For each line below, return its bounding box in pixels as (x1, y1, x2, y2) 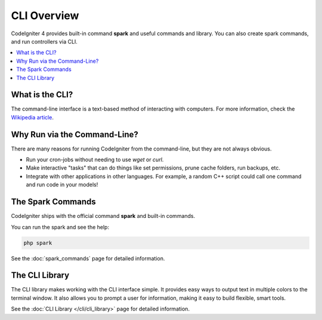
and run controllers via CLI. (11, 38, 78, 45)
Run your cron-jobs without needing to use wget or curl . (26, 156, 164, 164)
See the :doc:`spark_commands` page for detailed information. (11, 254, 165, 262)
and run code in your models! (26, 181, 98, 188)
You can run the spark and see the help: (11, 223, 110, 230)
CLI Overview (11, 9, 79, 22)
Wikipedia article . (11, 113, 54, 121)
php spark (23, 239, 52, 246)
